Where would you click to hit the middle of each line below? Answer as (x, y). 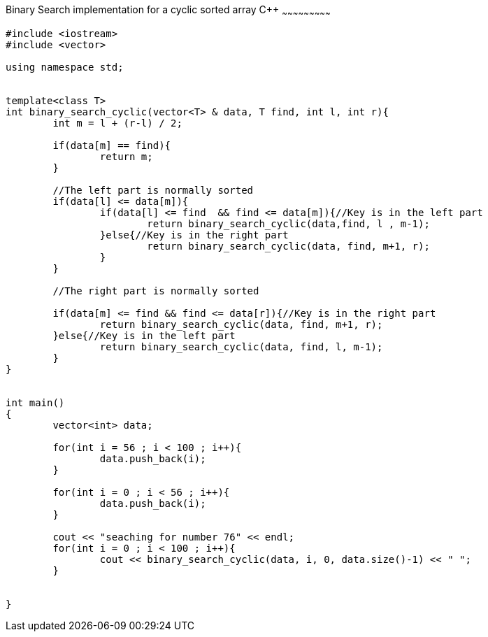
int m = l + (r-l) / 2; (117, 123)
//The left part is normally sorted (153, 190)
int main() (35, 402)
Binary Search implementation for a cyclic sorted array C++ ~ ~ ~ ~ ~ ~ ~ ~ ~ (168, 11)
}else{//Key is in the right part (194, 235)
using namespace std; (65, 67)
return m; (126, 156)
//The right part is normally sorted (156, 291)
